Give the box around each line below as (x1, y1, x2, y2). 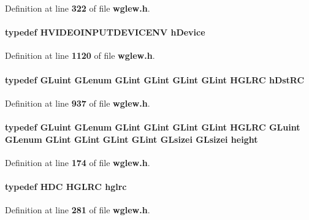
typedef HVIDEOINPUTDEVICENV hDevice (5, 26, 205, 39)
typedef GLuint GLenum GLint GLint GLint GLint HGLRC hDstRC (5, 73, 305, 86)
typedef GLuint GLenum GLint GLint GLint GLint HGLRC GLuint (5, 120, 300, 133)
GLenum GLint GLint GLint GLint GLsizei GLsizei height (5, 132, 258, 145)
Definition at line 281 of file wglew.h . (5, 203, 150, 216)
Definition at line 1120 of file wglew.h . (5, 49, 155, 62)
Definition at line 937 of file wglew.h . (5, 96, 150, 109)
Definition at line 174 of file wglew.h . (5, 156, 150, 169)
